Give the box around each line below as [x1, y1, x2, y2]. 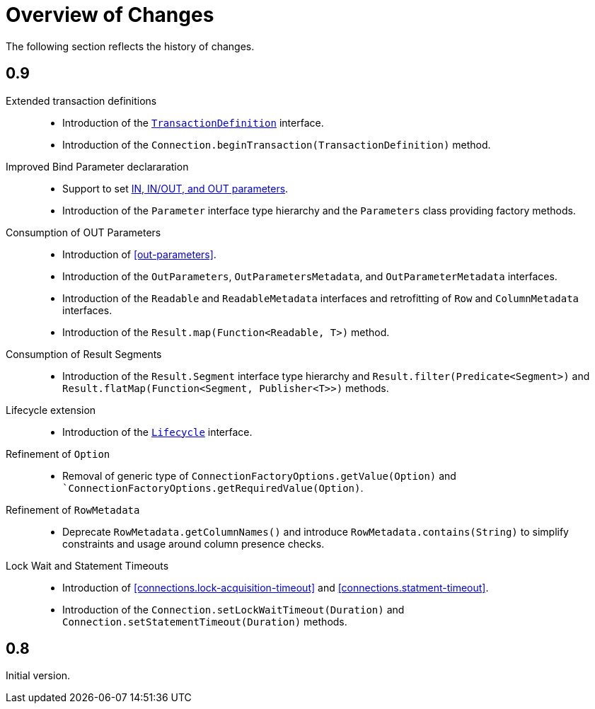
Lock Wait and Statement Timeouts [6, 559, 169, 572]
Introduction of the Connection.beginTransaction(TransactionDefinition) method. [62, 138, 491, 151]
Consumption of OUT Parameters [6, 226, 161, 238]
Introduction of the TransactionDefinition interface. [62, 116, 324, 129]
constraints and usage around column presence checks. [62, 537, 325, 550]
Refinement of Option [6, 447, 110, 460]
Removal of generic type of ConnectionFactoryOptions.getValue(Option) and [62, 469, 456, 482]
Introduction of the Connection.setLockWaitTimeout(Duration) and [62, 603, 405, 616]
